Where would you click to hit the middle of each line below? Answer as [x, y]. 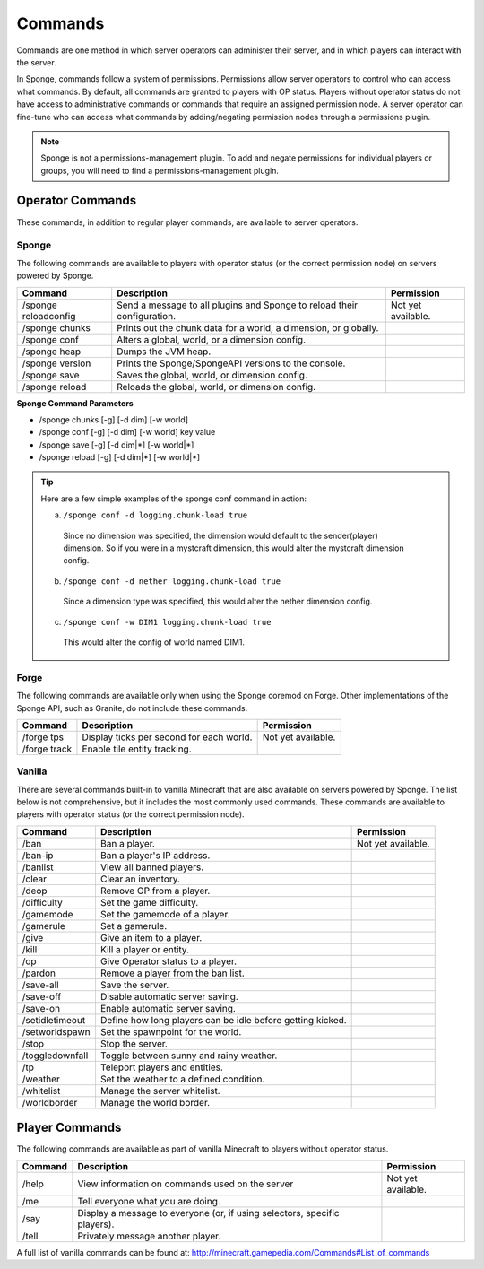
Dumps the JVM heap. [164, 352]
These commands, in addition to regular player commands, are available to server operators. [187, 222]
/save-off [42, 996]
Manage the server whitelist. [160, 1091]
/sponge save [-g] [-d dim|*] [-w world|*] [117, 445]
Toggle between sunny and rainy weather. [189, 1056]
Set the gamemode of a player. [165, 914]
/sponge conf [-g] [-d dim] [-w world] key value [127, 432]
